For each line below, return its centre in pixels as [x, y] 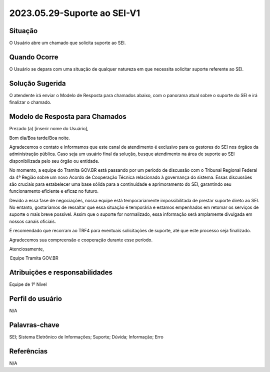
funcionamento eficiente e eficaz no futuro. [54, 191]
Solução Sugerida [37, 83]
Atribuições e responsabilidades [61, 273]
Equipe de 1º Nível [28, 284]
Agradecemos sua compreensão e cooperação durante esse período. [81, 240]
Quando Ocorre [34, 57]
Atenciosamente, [27, 249]
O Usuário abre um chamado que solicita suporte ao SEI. [67, 43]
